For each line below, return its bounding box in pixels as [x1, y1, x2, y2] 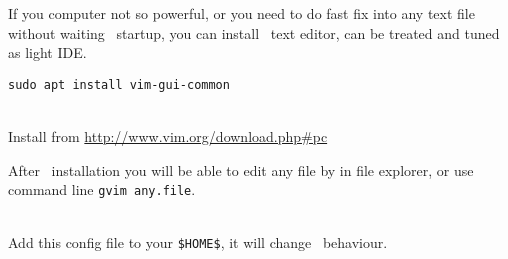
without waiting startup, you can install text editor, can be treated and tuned [8, 22, 500, 43]
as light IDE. [8, 42, 87, 63]
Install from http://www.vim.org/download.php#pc [8, 126, 328, 147]
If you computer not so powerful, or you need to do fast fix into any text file [8, 3, 475, 23]
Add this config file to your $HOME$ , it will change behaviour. [8, 232, 388, 253]
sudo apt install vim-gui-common [8, 77, 230, 92]
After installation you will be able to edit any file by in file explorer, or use [8, 159, 474, 180]
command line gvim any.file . [8, 179, 196, 200]
